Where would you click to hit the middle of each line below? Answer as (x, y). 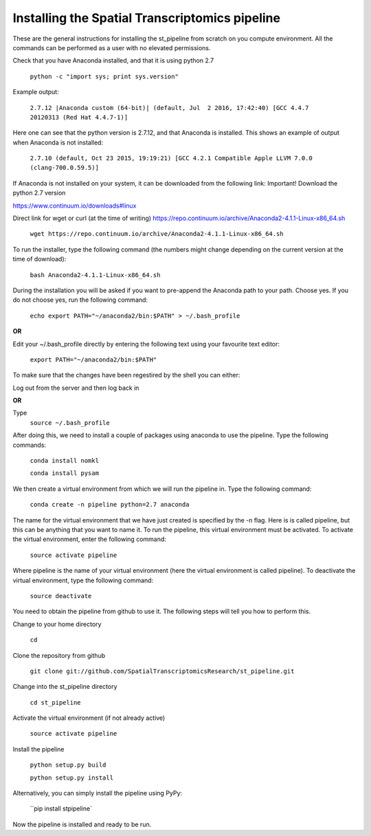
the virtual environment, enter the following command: (89, 539)
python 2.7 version (39, 193)
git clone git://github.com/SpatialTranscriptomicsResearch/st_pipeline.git (162, 671)
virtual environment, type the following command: (83, 580)
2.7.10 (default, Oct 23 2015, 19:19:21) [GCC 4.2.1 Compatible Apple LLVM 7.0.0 (171, 158)
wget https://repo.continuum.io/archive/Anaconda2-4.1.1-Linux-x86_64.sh (157, 234)
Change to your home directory (57, 624)
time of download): (40, 259)
